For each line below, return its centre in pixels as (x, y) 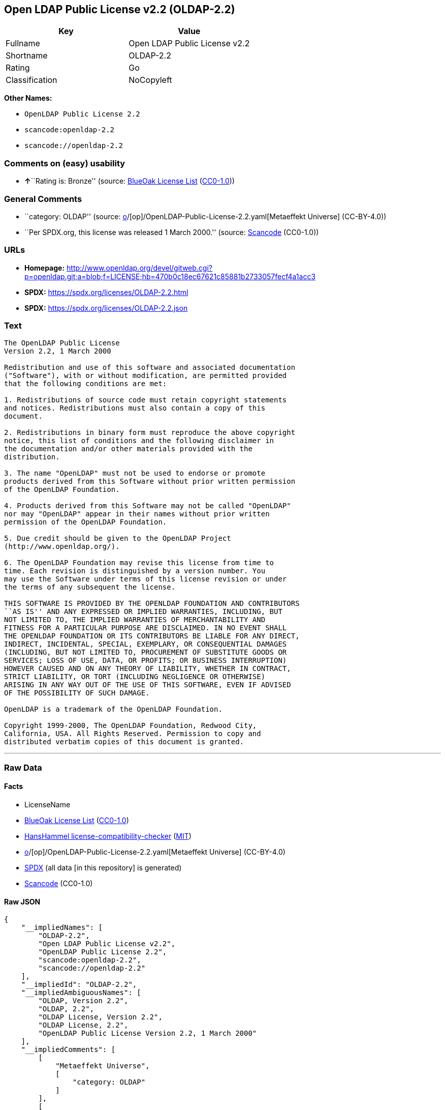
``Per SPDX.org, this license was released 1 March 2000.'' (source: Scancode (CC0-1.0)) (172, 232)
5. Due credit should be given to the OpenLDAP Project (118, 538)
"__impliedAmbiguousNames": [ (81, 993)
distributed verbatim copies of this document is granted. (124, 742)
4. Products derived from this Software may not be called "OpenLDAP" (148, 506)
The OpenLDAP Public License (62, 343)
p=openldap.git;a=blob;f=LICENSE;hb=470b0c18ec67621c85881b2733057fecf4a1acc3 (170, 276)
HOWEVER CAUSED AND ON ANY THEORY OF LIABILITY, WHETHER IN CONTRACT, (148, 669)
